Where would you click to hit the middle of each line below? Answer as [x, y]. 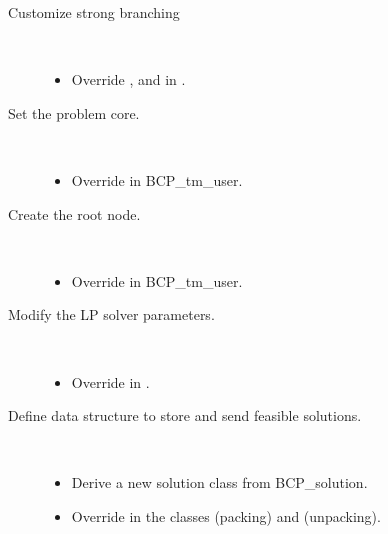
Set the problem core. [74, 112]
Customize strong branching [94, 12]
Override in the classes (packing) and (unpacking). [226, 515]
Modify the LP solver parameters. [111, 314]
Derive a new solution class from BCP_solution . [219, 482]
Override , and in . [128, 79]
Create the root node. [74, 213]
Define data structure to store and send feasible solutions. [185, 415]
